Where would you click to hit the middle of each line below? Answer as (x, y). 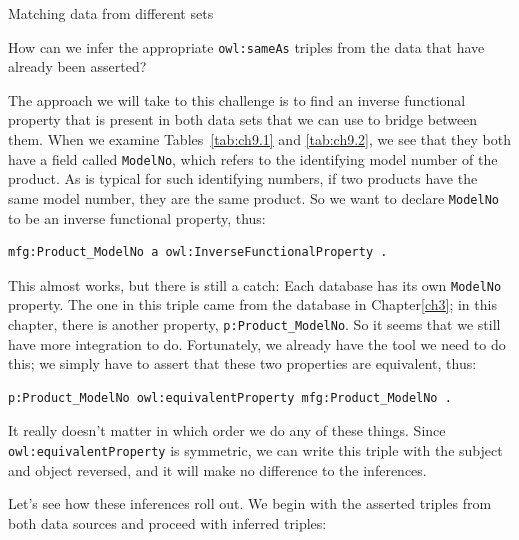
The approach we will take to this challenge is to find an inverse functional (237, 99)
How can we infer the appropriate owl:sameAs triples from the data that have (246, 46)
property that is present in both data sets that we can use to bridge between (243, 119)
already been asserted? (77, 66)
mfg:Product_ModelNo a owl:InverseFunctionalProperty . (198, 252)
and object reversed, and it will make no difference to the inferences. (217, 469)
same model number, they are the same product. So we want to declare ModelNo (253, 197)
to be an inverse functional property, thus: (137, 217)
